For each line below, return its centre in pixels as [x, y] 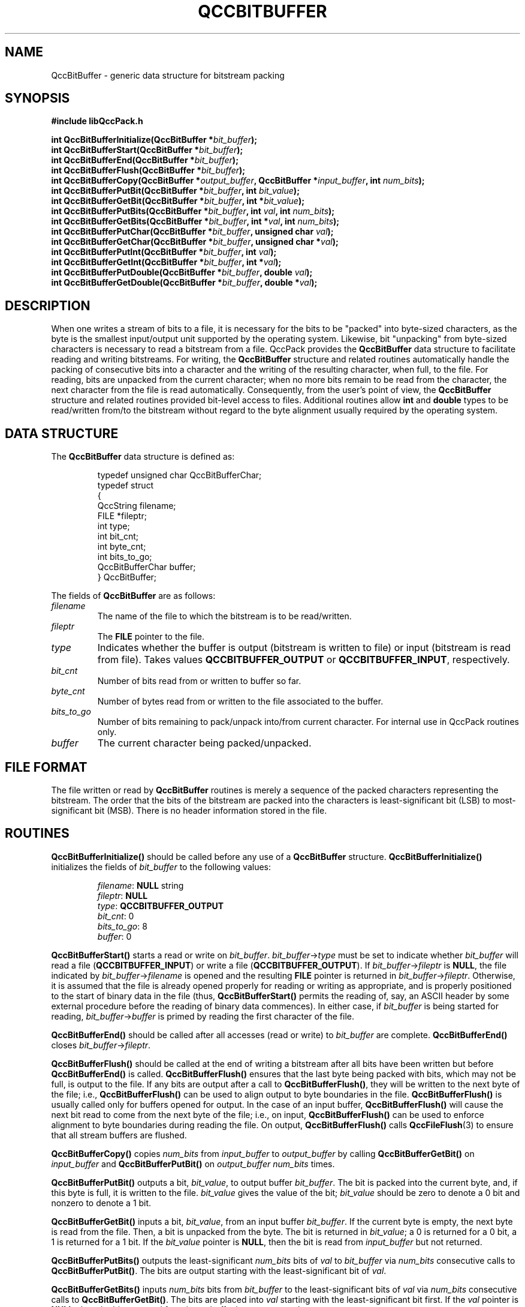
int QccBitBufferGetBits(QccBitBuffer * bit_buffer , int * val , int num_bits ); [195, 221]
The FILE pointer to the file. [151, 637]
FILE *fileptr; [122, 516]
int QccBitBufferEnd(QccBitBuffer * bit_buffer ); [145, 160]
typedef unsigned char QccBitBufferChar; [179, 475]
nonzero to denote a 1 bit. [101, 1203]
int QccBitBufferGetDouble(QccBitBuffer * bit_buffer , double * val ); [184, 283]
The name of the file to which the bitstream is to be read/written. [224, 616]
